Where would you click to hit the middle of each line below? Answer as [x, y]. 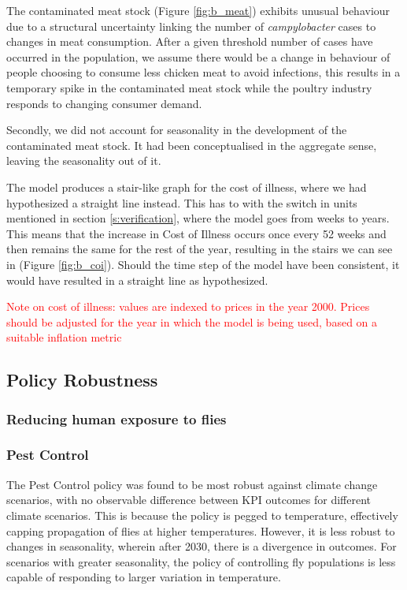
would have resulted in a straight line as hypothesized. [137, 280]
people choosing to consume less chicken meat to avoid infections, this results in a [203, 72]
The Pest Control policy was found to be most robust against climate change [192, 484]
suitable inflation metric [64, 337]
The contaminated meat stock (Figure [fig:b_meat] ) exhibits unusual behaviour [198, 10]
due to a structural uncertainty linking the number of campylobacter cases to [191, 26]
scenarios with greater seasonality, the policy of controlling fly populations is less [201, 561]
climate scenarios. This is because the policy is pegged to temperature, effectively [202, 515]
